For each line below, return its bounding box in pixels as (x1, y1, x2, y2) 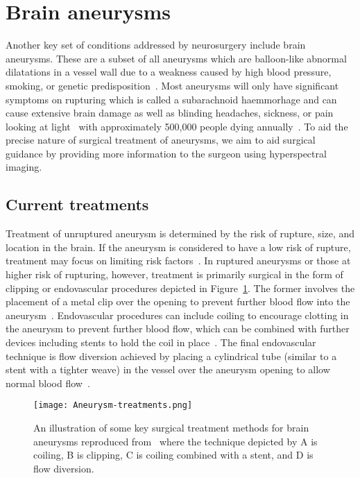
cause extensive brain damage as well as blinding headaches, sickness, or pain (6, 105, 334, 120)
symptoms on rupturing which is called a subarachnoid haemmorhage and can (6, 92, 337, 106)
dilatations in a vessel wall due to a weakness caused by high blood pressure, (6, 65, 332, 79)
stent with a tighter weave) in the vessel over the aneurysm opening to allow (6, 362, 330, 377)
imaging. (6, 160, 42, 174)
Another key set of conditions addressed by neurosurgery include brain (6, 37, 306, 52)
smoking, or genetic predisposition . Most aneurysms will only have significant (6, 78, 339, 92)
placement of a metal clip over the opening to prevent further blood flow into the (6, 294, 350, 309)
